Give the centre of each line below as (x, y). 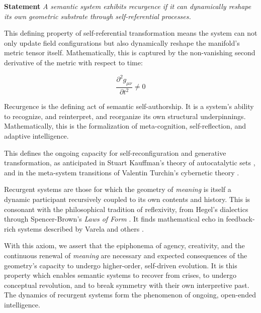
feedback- (240, 219)
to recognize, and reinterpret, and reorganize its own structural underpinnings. (125, 116)
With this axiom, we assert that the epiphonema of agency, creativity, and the (124, 245)
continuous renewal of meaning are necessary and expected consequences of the (126, 255)
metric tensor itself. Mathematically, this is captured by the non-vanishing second (130, 53)
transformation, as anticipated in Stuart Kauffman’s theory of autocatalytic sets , (130, 163)
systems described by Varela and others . (81, 228)
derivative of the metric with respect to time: (73, 62)
